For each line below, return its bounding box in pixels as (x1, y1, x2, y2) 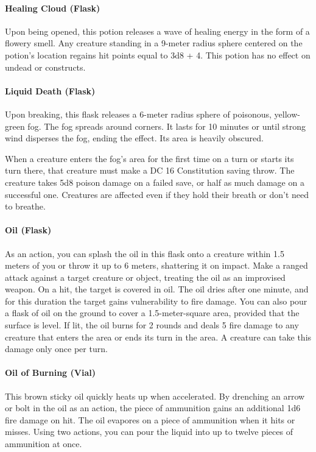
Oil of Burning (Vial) (5, 366, 96, 379)
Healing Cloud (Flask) (5, 1, 100, 14)
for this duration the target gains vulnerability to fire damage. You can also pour (5, 294, 307, 307)
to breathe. (5, 200, 46, 213)
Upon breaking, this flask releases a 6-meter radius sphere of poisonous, (5, 107, 272, 120)
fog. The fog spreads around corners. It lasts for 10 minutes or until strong (27, 119, 306, 132)
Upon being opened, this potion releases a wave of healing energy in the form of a (5, 24, 310, 37)
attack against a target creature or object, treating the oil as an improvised (5, 270, 286, 283)
